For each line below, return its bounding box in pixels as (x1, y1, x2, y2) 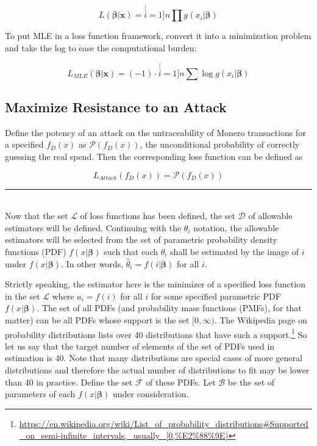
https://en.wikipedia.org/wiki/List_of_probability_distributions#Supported (19, 417, 308, 430)
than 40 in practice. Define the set (5, 375, 133, 388)
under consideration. (112, 387, 189, 400)
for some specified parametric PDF (151, 289, 281, 302)
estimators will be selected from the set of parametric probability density (5, 233, 277, 246)
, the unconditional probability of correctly (140, 138, 300, 151)
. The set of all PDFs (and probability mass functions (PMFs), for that (37, 301, 302, 314)
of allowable (248, 209, 293, 222)
